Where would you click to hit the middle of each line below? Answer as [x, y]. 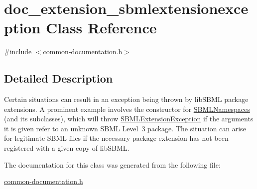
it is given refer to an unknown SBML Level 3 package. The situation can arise [125, 128]
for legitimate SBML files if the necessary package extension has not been [116, 138]
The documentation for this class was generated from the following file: [112, 164]
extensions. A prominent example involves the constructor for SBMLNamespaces [127, 109]
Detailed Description [59, 78]
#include [18, 51]
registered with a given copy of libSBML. [67, 148]
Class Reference [101, 28]
